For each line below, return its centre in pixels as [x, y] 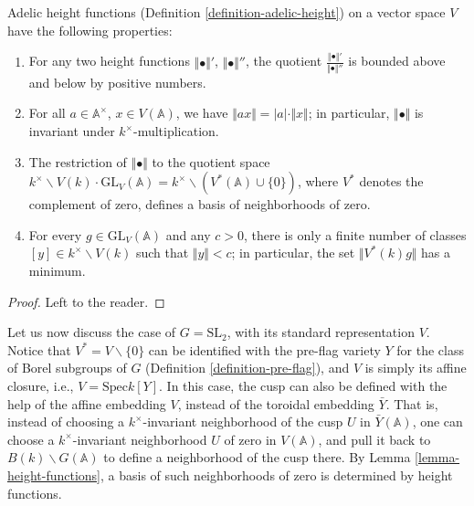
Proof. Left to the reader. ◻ [86, 301]
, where [318, 181]
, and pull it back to [374, 439]
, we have [202, 113]
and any [188, 234]
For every [55, 234]
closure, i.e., [41, 385]
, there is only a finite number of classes [355, 234]
